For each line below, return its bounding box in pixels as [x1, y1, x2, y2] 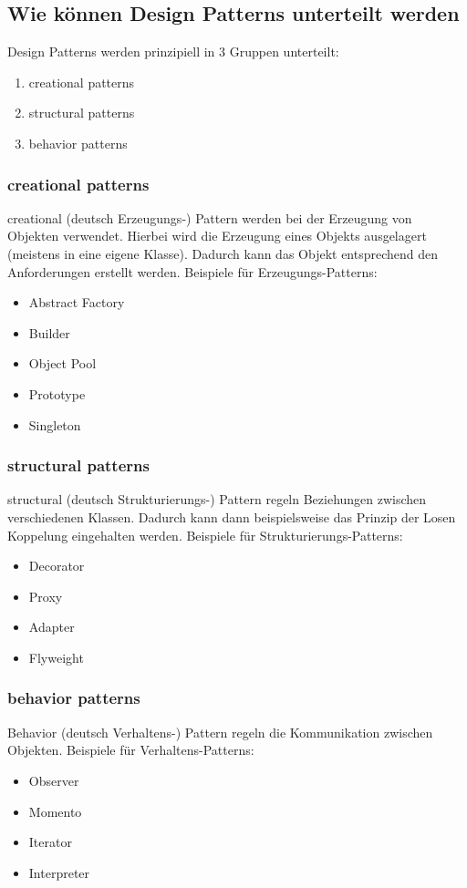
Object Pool [28, 354, 97, 373]
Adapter [28, 617, 75, 636]
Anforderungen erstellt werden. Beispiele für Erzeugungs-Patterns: [7, 262, 378, 281]
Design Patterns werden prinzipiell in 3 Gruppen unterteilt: [7, 42, 339, 61]
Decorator [28, 556, 85, 575]
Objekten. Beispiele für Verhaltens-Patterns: [7, 740, 254, 759]
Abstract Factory [28, 293, 125, 312]
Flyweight [28, 647, 84, 666]
